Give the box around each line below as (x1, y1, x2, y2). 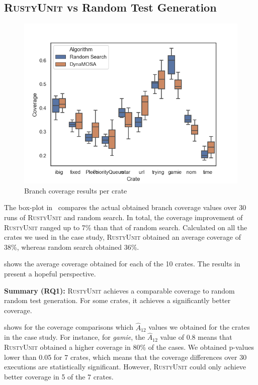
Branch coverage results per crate (24, 185, 127, 196)
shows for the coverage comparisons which (4, 322, 134, 332)
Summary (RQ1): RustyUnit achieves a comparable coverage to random (4, 285, 235, 296)
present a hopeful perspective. (4, 268, 96, 278)
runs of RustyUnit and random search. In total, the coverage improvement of (4, 212, 243, 222)
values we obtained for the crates (148, 322, 250, 332)
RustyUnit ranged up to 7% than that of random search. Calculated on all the (4, 222, 247, 232)
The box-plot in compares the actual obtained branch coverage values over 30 (4, 202, 246, 213)
